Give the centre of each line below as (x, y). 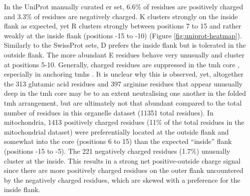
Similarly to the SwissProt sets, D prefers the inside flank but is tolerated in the (125, 45)
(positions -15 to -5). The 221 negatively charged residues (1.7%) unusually (117, 151)
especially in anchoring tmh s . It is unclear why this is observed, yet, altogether (124, 74)
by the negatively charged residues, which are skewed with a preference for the (122, 180)
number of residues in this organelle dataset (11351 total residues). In (109, 112)
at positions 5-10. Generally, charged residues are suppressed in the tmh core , (122, 64)
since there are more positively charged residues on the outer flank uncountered (124, 170)
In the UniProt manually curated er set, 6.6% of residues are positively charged (124, 6)
